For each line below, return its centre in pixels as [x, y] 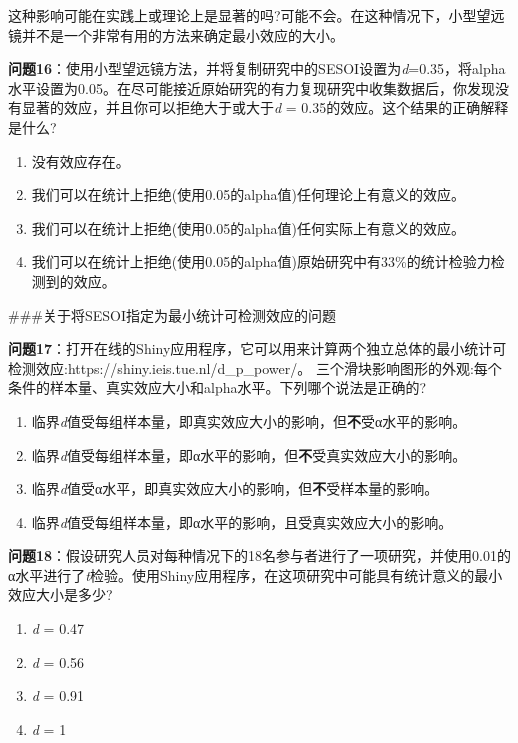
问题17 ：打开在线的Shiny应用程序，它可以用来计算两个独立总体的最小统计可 [257, 348]
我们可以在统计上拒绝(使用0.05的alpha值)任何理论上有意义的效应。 [248, 194]
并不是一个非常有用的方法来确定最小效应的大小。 [182, 34]
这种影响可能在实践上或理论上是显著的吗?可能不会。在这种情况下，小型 [242, 15]
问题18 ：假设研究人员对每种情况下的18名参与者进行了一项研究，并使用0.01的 [259, 555]
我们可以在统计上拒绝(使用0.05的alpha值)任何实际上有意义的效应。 [248, 227]
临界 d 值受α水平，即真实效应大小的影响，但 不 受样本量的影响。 [235, 488]
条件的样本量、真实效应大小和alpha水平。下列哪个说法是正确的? [217, 387]
